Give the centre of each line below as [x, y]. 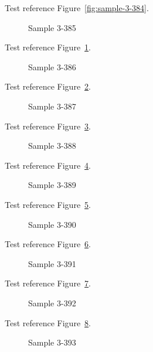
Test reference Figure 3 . [48, 126]
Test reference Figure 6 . [48, 244]
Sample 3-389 [52, 185]
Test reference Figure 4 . [48, 165]
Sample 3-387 [52, 106]
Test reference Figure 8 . [48, 322]
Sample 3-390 [52, 224]
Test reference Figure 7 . [48, 283]
